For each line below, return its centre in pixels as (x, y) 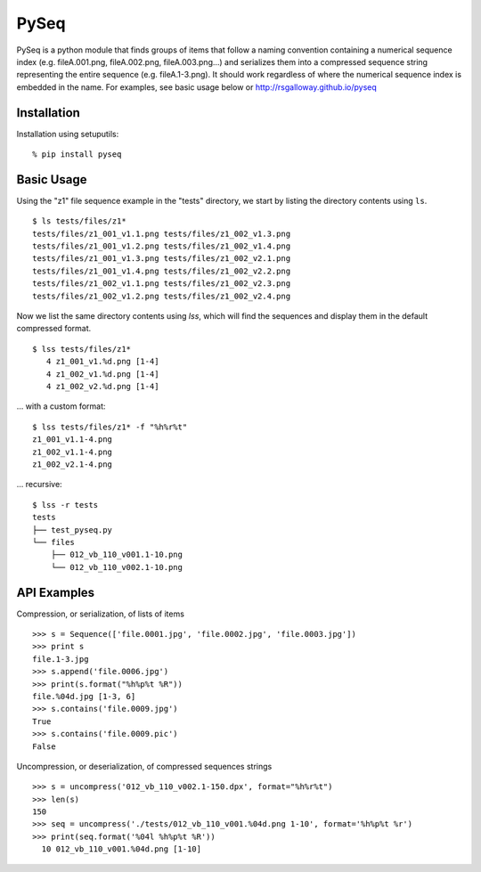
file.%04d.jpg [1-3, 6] (84, 696)
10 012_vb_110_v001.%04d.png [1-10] (122, 849)
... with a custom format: (61, 406)
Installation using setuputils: (68, 134)
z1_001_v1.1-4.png (73, 440)
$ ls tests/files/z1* (79, 221)
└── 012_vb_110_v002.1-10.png (116, 567)
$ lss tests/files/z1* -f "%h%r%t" (110, 427)
